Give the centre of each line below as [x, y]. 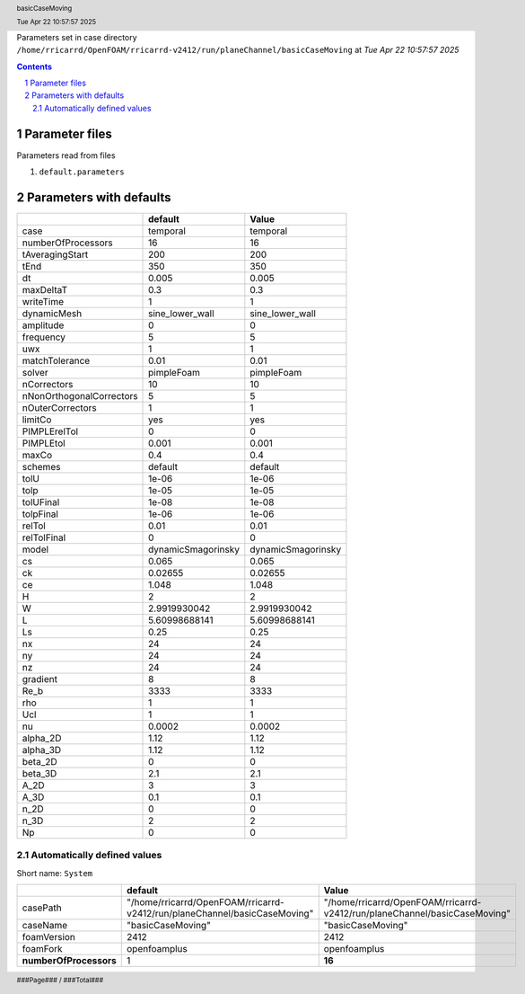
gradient [40, 679]
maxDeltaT [44, 289]
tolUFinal [41, 501]
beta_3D [39, 773]
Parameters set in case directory [77, 37]
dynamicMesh [52, 313]
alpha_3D [42, 750]
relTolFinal [44, 537]
